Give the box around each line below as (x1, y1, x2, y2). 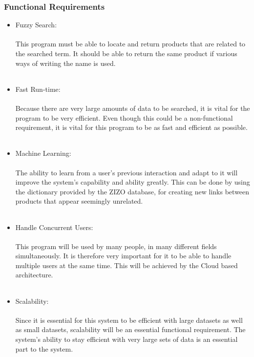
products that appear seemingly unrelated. (15, 196, 143, 206)
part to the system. (15, 343, 73, 354)
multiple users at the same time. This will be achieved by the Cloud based (15, 260, 238, 270)
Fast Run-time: (15, 84, 61, 94)
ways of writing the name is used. (15, 58, 116, 68)
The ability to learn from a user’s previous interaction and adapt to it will (15, 167, 238, 177)
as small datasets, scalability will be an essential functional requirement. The (15, 324, 246, 335)
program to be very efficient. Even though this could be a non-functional (15, 112, 233, 123)
